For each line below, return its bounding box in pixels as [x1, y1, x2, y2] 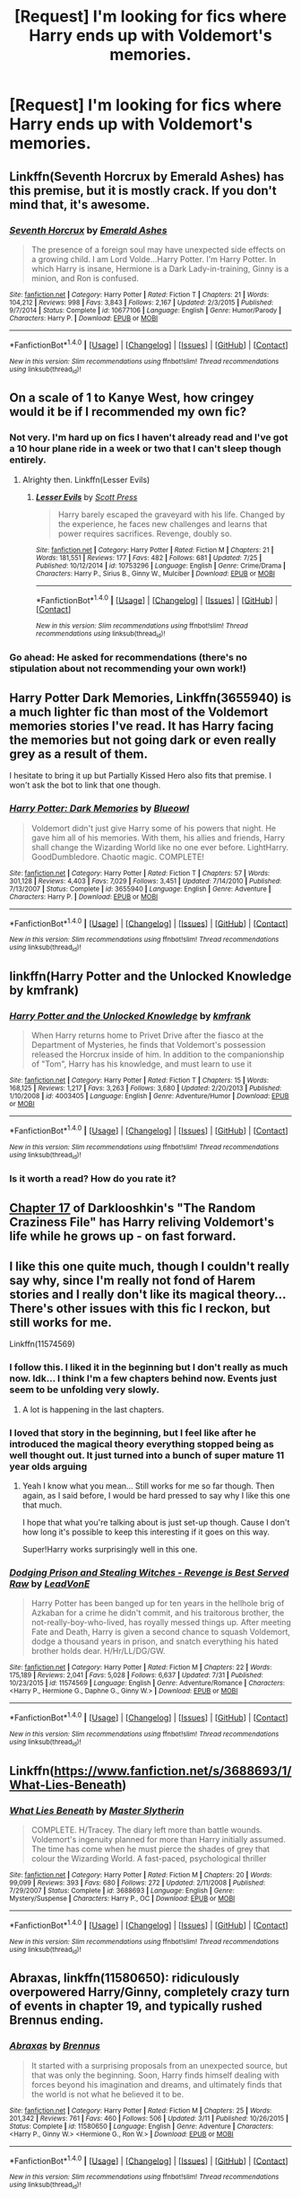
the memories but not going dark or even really [9, 732, 277, 747]
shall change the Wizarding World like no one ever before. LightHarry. [30, 841, 289, 852]
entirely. [9, 453, 47, 466]
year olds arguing [9, 1460, 88, 1473]
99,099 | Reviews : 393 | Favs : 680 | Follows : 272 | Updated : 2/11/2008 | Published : [9, 1878, 266, 1887]
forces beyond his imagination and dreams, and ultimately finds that [30, 2079, 282, 2089]
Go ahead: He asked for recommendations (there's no [9, 651, 248, 664]
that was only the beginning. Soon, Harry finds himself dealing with [30, 2070, 279, 2080]
